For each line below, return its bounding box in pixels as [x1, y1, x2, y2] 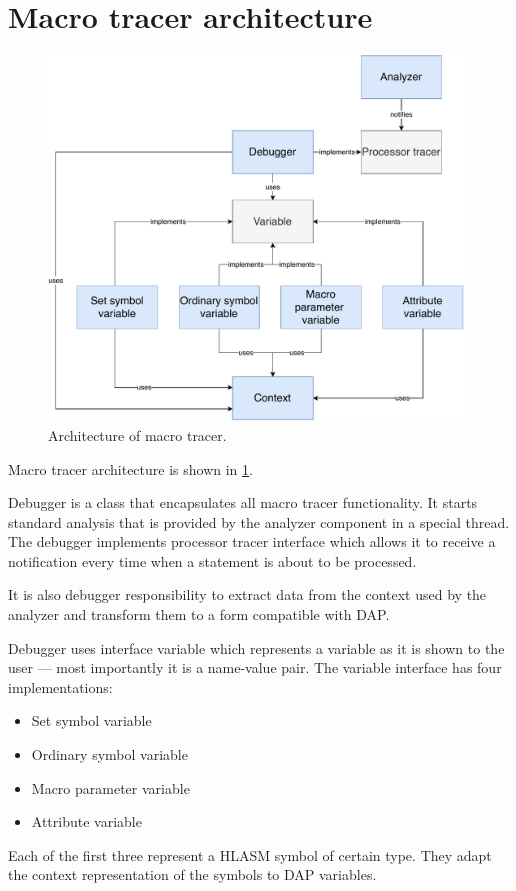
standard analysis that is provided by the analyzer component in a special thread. [8, 511, 510, 532]
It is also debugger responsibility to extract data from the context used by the [8, 584, 487, 605]
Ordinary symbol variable [31, 744, 188, 765]
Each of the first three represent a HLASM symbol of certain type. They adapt [8, 844, 492, 865]
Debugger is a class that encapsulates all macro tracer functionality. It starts [8, 492, 478, 513]
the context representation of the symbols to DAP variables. [8, 864, 377, 885]
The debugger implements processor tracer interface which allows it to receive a [8, 531, 496, 552]
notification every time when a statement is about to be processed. [8, 550, 417, 571]
